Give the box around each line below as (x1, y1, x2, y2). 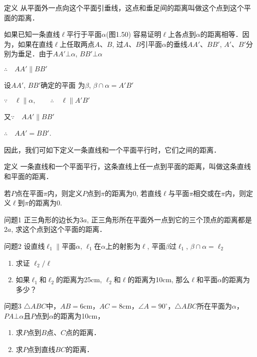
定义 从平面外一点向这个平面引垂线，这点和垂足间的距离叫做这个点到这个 (4, 2, 244, 12)
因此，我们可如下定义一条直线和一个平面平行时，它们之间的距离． (4, 144, 221, 155)
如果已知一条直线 (4, 29, 60, 39)
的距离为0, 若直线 (104, 187, 162, 198)
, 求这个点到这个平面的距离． (11, 224, 106, 234)
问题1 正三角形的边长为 (4, 214, 80, 224)
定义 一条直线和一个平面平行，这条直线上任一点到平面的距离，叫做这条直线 (4, 161, 251, 172)
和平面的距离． (4, 171, 53, 181)
